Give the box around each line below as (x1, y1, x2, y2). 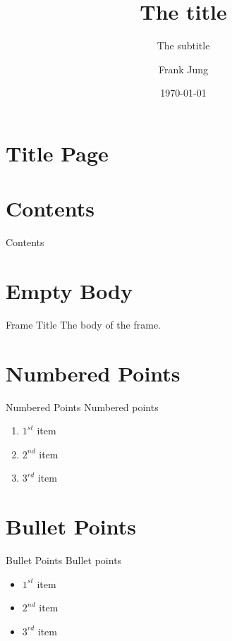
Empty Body (6, 276, 133, 305)
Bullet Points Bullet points (6, 553, 122, 568)
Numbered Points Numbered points (6, 399, 159, 414)
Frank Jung (158, 61, 209, 76)
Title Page (6, 138, 109, 167)
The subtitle (157, 38, 210, 53)
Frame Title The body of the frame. (6, 317, 161, 331)
